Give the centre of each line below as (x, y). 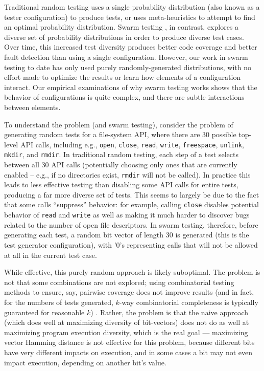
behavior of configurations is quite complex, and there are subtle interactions (124, 97)
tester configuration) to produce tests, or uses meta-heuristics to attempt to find (130, 17)
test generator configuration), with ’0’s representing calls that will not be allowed (131, 244)
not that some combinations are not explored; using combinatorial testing (119, 282)
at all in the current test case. (51, 255)
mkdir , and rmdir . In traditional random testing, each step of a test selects (121, 154)
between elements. (32, 107)
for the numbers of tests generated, (59, 302)
